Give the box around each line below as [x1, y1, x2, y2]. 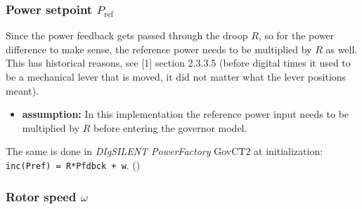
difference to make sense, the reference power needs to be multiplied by [6, 41, 312, 56]
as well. [325, 41, 358, 56]
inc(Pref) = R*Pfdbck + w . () [6, 157, 141, 172]
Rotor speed [6, 187, 77, 205]
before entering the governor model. [93, 120, 247, 135]
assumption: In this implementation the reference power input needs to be [22, 107, 349, 121]
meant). [6, 83, 39, 97]
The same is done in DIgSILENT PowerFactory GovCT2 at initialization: [6, 144, 323, 159]
